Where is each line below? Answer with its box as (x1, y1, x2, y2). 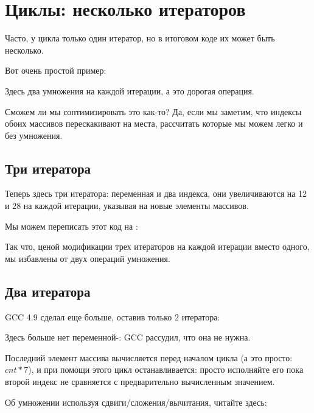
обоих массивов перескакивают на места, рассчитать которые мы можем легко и (5, 117, 303, 130)
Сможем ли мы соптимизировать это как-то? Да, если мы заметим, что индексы (5, 105, 302, 118)
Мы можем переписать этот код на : (5, 219, 138, 232)
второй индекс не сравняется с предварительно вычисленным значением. (5, 375, 275, 388)
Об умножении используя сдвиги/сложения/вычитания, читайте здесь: (5, 395, 267, 408)
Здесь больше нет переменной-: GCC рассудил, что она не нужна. (5, 331, 251, 344)
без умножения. (5, 129, 63, 141)
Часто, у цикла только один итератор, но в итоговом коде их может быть (5, 32, 275, 44)
